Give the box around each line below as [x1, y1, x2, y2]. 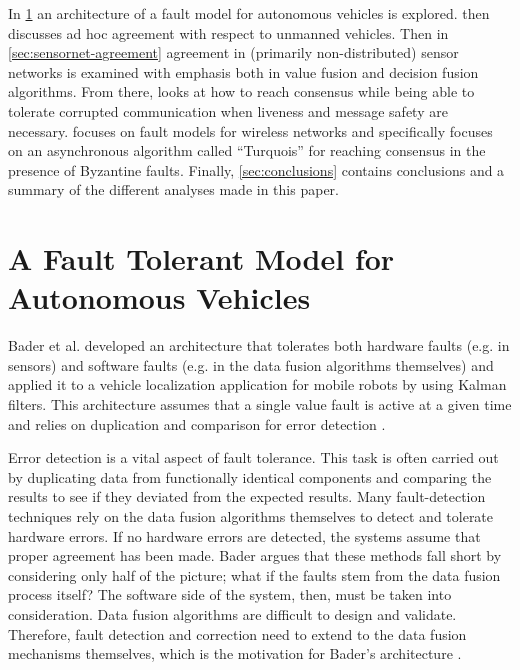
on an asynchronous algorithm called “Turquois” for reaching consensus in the [8, 140, 486, 161]
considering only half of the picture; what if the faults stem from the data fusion [8, 564, 501, 585]
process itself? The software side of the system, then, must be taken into [8, 584, 452, 605]
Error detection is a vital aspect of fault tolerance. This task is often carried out [8, 447, 499, 468]
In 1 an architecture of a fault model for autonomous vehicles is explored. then [8, 3, 490, 23]
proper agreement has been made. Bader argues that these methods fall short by [8, 545, 502, 566]
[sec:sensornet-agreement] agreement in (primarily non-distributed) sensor [8, 42, 459, 63]
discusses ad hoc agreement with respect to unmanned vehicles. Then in [8, 22, 449, 43]
